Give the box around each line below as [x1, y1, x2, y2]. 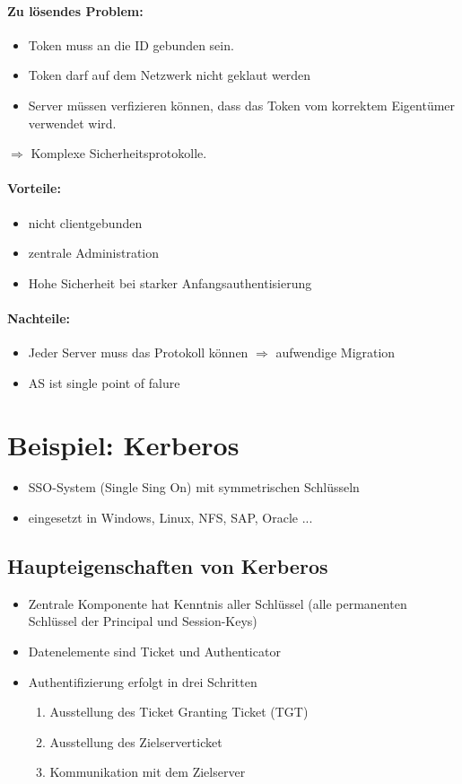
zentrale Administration [28, 243, 160, 262]
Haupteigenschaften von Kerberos [7, 552, 328, 580]
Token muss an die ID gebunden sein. [28, 35, 234, 54]
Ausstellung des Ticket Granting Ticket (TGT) [49, 702, 309, 721]
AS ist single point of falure [28, 373, 180, 392]
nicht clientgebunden [28, 213, 143, 232]
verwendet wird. [28, 113, 117, 132]
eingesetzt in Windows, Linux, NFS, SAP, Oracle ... [28, 508, 313, 527]
